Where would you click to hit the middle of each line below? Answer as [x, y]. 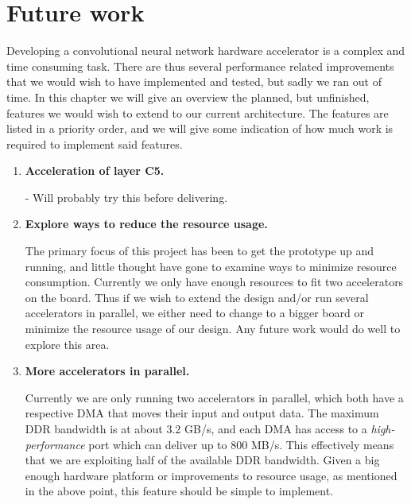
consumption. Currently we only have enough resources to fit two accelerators [214, 282]
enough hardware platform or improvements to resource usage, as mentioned [211, 475]
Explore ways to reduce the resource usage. [146, 224]
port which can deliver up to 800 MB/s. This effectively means [241, 444]
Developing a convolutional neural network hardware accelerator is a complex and [206, 50]
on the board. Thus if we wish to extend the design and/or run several [197, 297]
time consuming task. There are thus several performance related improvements [200, 66]
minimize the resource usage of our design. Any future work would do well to [213, 329]
